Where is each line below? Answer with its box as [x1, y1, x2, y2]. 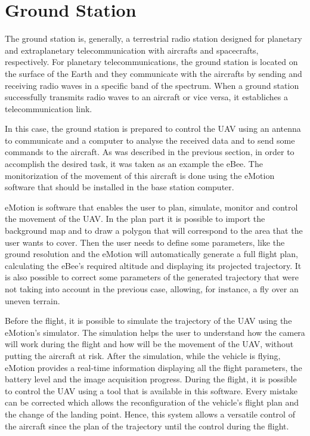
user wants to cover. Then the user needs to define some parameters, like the [5, 236, 285, 248]
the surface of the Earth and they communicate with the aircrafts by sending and [5, 67, 302, 79]
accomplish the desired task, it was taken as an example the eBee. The [5, 157, 263, 170]
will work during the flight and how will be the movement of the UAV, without [5, 338, 294, 350]
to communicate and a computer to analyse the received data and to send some [5, 134, 295, 146]
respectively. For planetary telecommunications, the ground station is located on [5, 55, 298, 68]
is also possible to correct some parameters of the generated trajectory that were [5, 271, 299, 283]
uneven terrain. [5, 294, 60, 307]
